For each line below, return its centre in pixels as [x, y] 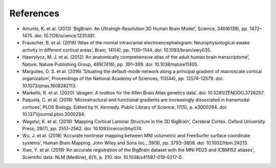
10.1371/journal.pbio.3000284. [54, 114]
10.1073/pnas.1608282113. [49, 86]
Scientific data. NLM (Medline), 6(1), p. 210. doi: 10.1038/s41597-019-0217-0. [103, 157]
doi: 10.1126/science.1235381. [65, 35]
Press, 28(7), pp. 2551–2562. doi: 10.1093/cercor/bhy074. [82, 129]
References [34, 13]
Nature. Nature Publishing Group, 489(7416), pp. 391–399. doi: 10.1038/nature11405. [110, 64]
